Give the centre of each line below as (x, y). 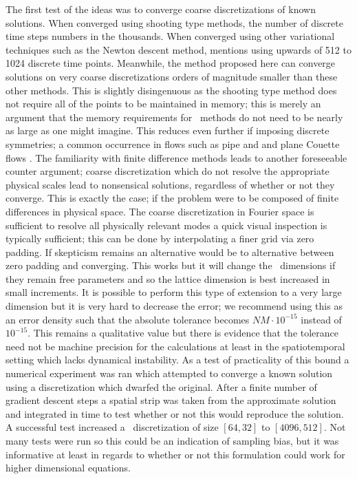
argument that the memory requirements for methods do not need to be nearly (174, 117)
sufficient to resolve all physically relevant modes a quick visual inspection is (166, 225)
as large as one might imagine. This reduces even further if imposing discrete (167, 130)
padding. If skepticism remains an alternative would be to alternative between (170, 252)
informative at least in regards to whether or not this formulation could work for (175, 454)
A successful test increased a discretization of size (112, 427)
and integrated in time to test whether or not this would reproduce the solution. (175, 413)
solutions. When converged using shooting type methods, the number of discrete (174, 22)
